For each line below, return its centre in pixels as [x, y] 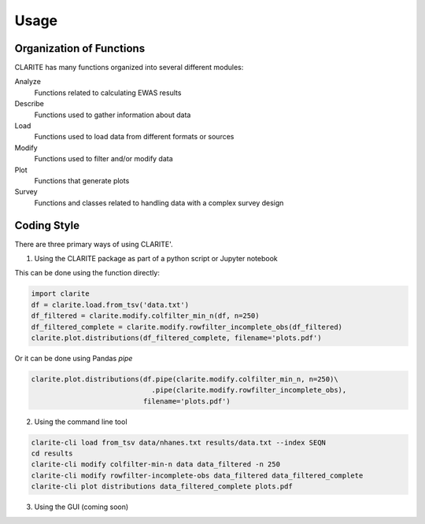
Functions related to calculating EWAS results [108, 92]
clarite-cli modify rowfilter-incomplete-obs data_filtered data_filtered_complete [197, 475]
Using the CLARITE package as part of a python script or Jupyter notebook [156, 259]
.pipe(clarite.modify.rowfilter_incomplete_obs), [249, 390]
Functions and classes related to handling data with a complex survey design [159, 203]
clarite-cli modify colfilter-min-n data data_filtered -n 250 [156, 465]
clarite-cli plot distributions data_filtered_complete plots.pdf [162, 487]
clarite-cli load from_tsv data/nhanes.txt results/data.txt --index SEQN [179, 442]
